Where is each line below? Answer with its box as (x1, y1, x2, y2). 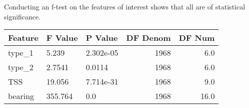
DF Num (178, 32, 215, 44)
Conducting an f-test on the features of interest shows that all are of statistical (4, 1, 245, 11)
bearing (8, 90, 34, 102)
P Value (85, 32, 118, 44)
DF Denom (126, 32, 171, 44)
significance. (4, 11, 41, 21)
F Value (46, 32, 78, 44)
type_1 (8, 47, 33, 59)
